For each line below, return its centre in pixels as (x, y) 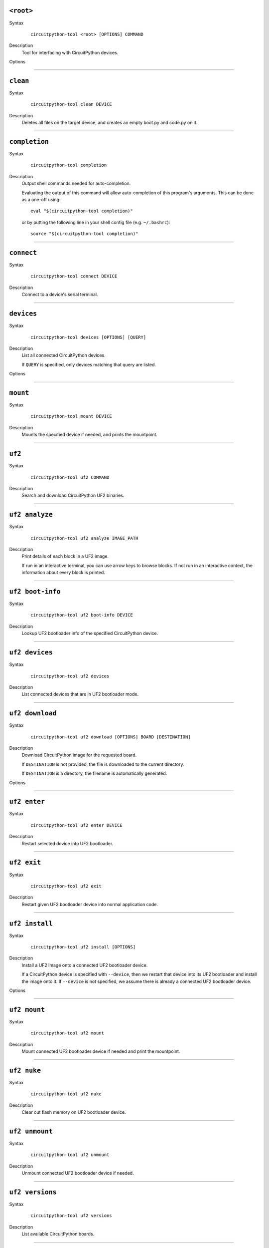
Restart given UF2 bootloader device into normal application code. (90, 904)
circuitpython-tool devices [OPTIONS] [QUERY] (88, 337)
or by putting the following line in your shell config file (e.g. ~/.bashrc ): (96, 222)
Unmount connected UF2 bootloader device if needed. (78, 1173)
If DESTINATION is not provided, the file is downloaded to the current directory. (103, 764)
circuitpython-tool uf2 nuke (66, 1094)
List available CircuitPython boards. (58, 1234)
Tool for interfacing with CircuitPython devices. (70, 52)
